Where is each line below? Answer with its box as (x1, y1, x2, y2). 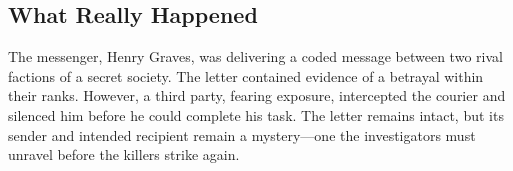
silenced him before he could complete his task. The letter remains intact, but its (8, 104, 504, 125)
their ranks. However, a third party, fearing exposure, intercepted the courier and (8, 85, 506, 106)
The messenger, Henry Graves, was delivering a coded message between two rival (8, 46, 503, 67)
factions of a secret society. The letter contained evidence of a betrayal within (8, 65, 484, 86)
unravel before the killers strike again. (8, 144, 240, 165)
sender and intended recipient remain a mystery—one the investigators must (8, 124, 476, 145)
